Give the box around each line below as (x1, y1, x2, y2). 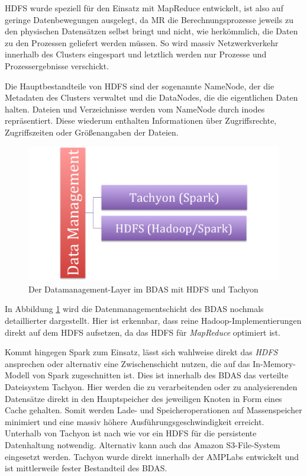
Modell (5, 369, 30, 381)
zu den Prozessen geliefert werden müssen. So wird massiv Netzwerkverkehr (5, 36, 279, 49)
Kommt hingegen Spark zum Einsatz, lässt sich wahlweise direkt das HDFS (5, 346, 278, 358)
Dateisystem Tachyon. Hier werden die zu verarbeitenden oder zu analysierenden (5, 381, 298, 393)
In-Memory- (253, 357, 296, 369)
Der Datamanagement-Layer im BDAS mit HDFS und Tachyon (28, 282, 258, 295)
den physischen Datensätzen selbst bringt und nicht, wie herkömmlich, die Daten (5, 25, 298, 37)
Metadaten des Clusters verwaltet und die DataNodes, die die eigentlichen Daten (5, 91, 298, 104)
